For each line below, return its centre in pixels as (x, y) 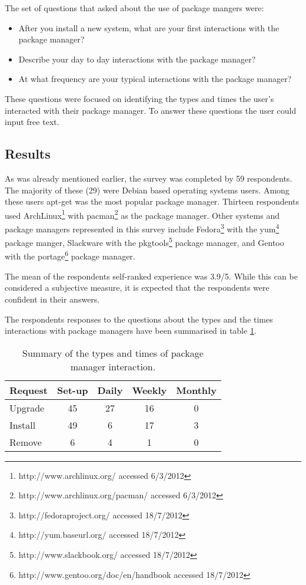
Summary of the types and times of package (113, 353)
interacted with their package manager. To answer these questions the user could (151, 110)
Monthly (196, 390)
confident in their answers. (52, 299)
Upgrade (27, 407)
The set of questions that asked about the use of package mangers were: (134, 8)
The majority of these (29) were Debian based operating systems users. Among (147, 190)
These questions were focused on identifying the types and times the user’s (139, 98)
